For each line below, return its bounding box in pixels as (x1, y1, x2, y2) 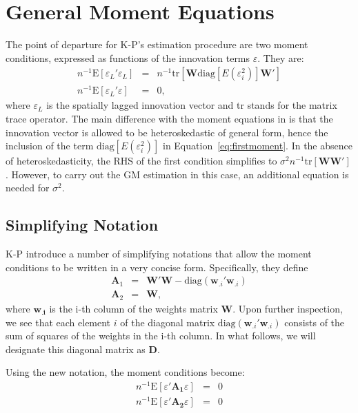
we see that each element (6, 315, 111, 329)
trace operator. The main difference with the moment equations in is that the (6, 112, 333, 126)
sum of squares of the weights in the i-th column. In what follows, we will (6, 328, 316, 343)
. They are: (257, 50, 304, 65)
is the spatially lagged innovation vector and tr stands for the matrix (46, 98, 337, 112)
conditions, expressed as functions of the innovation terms (6, 50, 250, 65)
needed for (6, 180, 50, 195)
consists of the (284, 315, 345, 329)
